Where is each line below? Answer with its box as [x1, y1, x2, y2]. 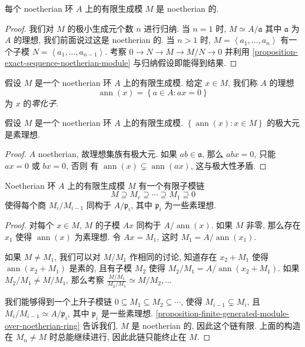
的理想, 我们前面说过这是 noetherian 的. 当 [14, 34, 175, 46]
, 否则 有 [66, 159, 99, 171]
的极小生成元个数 [67, 22, 134, 34]
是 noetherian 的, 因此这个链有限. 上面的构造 [131, 319, 301, 331]
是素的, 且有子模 [69, 262, 132, 274]
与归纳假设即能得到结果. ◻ [132, 56, 237, 69]
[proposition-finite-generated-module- [155, 306, 289, 319]
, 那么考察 [66, 273, 104, 286]
